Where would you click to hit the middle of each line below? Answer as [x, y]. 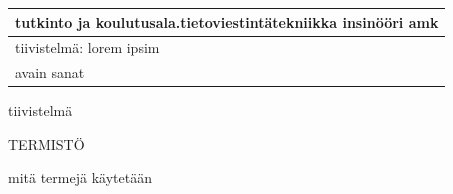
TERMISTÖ [46, 143]
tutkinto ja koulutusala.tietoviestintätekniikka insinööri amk [227, 21]
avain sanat [50, 72]
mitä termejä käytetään [80, 177]
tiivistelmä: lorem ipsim [87, 47]
